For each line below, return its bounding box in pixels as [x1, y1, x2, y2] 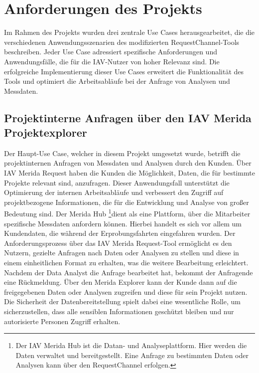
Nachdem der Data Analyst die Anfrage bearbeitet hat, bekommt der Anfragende [4, 267, 253, 277]
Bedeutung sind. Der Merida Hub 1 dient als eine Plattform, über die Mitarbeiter [4, 207, 251, 219]
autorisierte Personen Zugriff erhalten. [4, 316, 121, 326]
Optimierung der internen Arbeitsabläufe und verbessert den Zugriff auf [4, 187, 224, 197]
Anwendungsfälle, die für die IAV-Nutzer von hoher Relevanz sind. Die [4, 56, 220, 66]
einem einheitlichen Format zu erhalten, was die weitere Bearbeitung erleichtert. [4, 257, 249, 268]
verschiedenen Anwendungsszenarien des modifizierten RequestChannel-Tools [4, 36, 240, 47]
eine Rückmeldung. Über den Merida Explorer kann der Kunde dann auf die [4, 277, 237, 287]
